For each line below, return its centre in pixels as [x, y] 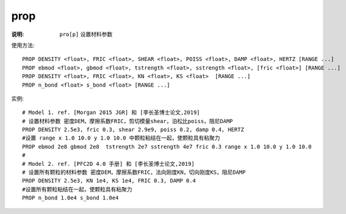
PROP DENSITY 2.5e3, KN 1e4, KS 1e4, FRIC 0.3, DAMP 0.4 [109, 181]
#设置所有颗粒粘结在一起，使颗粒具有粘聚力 [77, 189]
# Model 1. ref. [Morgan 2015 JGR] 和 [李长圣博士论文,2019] [111, 112]
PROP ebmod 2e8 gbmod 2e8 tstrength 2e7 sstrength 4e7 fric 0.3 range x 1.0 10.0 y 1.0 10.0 [167, 147]
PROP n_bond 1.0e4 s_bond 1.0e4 [70, 198]
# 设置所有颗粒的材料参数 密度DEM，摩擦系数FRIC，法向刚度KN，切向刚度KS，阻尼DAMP [134, 173]
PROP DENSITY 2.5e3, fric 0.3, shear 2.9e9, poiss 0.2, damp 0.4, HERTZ [133, 130]
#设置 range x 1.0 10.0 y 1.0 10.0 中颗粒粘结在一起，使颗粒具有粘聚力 [121, 138]
